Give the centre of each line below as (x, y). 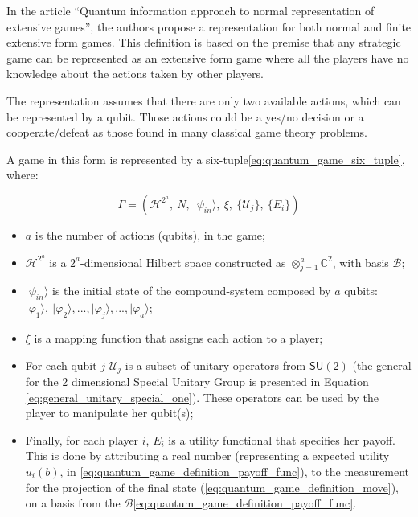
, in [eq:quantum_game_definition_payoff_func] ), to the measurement (235, 471)
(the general (382, 365)
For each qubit (61, 365)
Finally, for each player (82, 439)
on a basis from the (73, 503)
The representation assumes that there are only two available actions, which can (204, 100)
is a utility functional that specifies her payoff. (282, 439)
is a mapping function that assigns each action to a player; (178, 337)
